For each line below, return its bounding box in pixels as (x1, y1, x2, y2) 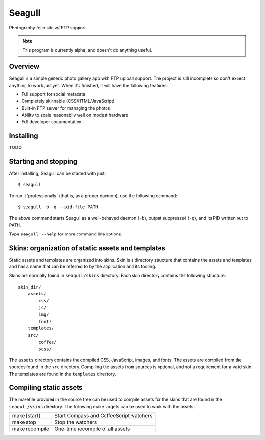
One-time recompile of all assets (54, 425, 130, 432)
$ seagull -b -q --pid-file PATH (18, 204, 98, 210)
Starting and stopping (9, 157, 78, 166)
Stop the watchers (54, 419, 97, 426)
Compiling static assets (9, 383, 83, 392)
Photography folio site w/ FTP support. (9, 25, 88, 30)
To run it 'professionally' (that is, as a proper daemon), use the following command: (9, 193, 178, 199)
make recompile (12, 425, 49, 432)
